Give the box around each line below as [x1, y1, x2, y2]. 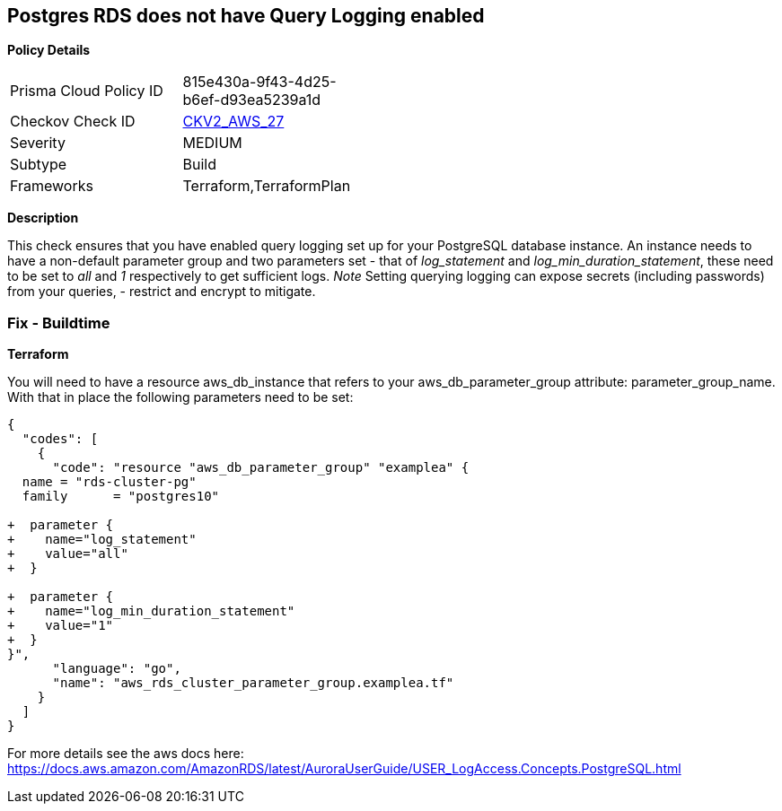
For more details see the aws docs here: [7, 746, 244, 762]
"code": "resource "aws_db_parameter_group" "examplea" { [52, 460, 470, 475]
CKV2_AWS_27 [182, 112, 285, 131]
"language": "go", [52, 661, 181, 676]
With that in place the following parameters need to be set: [7, 389, 354, 405]
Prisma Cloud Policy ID [10, 82, 163, 100]
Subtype [10, 155, 67, 174]
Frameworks [10, 177, 93, 196]
